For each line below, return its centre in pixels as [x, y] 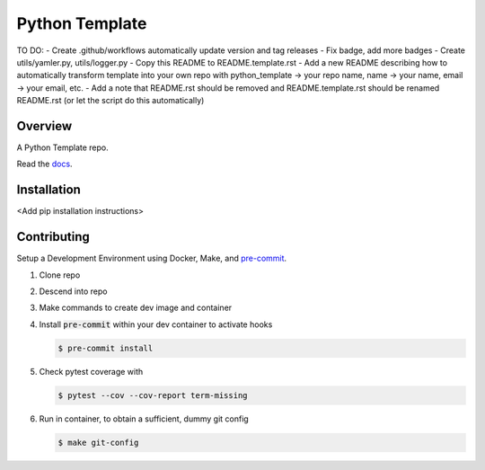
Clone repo [60, 275]
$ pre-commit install [106, 348]
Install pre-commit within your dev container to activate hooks [156, 324]
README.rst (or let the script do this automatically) [110, 101]
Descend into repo [73, 291]
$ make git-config [98, 442]
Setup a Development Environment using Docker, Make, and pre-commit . [152, 258]
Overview [44, 126]
